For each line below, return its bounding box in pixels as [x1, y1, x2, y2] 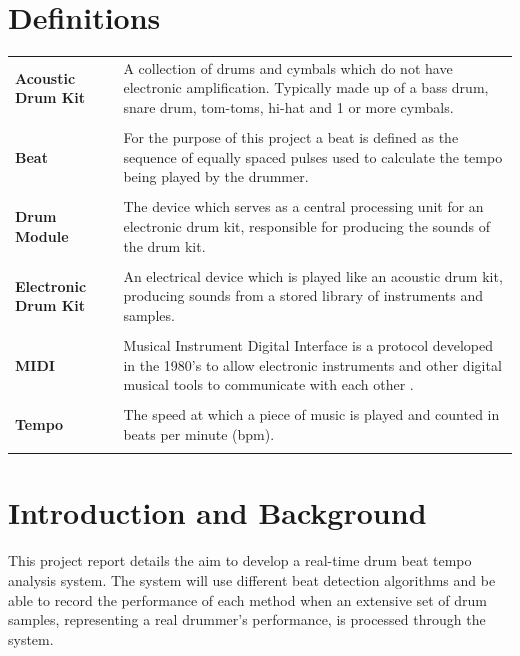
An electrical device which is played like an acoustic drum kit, [123, 265, 503, 286]
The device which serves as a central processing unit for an [123, 196, 484, 217]
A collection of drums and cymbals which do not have [123, 57, 453, 78]
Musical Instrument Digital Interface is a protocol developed [123, 335, 494, 355]
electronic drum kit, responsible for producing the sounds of [123, 216, 490, 237]
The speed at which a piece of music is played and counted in [123, 404, 500, 425]
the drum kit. [123, 235, 206, 256]
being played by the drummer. [123, 166, 309, 187]
